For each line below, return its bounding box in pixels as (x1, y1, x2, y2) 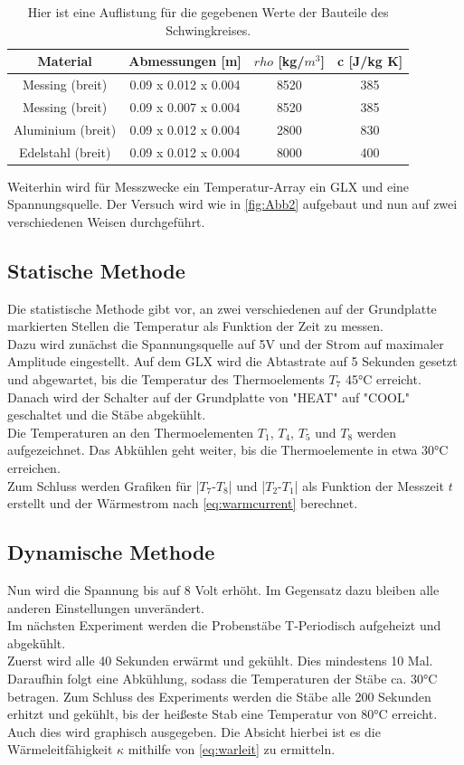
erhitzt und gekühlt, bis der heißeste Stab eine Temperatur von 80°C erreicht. (7, 704, 438, 723)
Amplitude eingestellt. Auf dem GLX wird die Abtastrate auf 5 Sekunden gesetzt (7, 352, 458, 371)
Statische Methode (7, 256, 185, 284)
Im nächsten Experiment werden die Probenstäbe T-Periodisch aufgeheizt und (7, 616, 441, 635)
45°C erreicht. (345, 370, 421, 389)
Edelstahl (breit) (18, 142, 111, 161)
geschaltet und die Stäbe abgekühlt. (7, 405, 206, 424)
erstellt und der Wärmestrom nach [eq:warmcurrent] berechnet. (7, 494, 358, 513)
